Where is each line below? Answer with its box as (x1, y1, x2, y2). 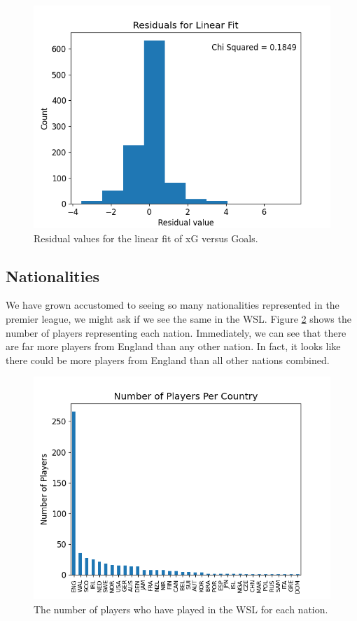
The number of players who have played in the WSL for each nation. (34, 601, 328, 616)
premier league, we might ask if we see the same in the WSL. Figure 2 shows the (6, 311, 351, 326)
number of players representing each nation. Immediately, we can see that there (6, 325, 346, 340)
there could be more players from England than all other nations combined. (6, 352, 330, 367)
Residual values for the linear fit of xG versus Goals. (34, 230, 258, 245)
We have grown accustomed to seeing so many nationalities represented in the (6, 298, 339, 312)
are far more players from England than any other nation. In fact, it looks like (6, 339, 341, 354)
